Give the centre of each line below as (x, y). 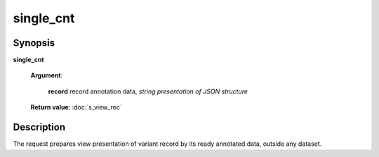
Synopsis (34, 43)
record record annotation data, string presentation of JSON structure (148, 91)
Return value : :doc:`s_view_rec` (76, 107)
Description (39, 127)
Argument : (47, 75)
